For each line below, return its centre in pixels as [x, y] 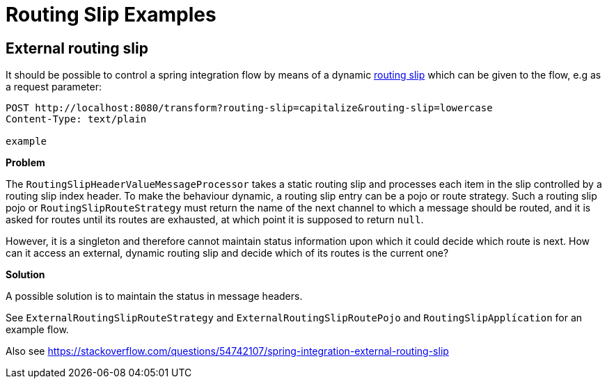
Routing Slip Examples [111, 15]
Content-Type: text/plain [76, 119]
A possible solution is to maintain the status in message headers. [154, 296]
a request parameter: [54, 87]
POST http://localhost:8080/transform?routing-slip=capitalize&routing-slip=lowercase [249, 108]
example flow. [37, 330]
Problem [25, 163]
